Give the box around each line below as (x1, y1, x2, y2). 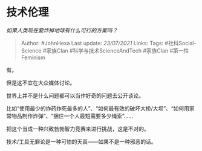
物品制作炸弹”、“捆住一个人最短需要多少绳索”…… (11, 112, 134, 120)
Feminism (21, 54, 45, 61)
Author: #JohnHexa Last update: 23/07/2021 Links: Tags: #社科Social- (21, 39, 197, 47)
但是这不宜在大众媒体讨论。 (6, 79, 76, 86)
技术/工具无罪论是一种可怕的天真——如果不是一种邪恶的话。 (6, 138, 157, 145)
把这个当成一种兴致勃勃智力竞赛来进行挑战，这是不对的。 (6, 125, 149, 132)
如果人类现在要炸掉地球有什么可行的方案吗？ (6, 27, 118, 34)
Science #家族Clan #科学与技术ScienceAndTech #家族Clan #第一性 (21, 47, 189, 54)
